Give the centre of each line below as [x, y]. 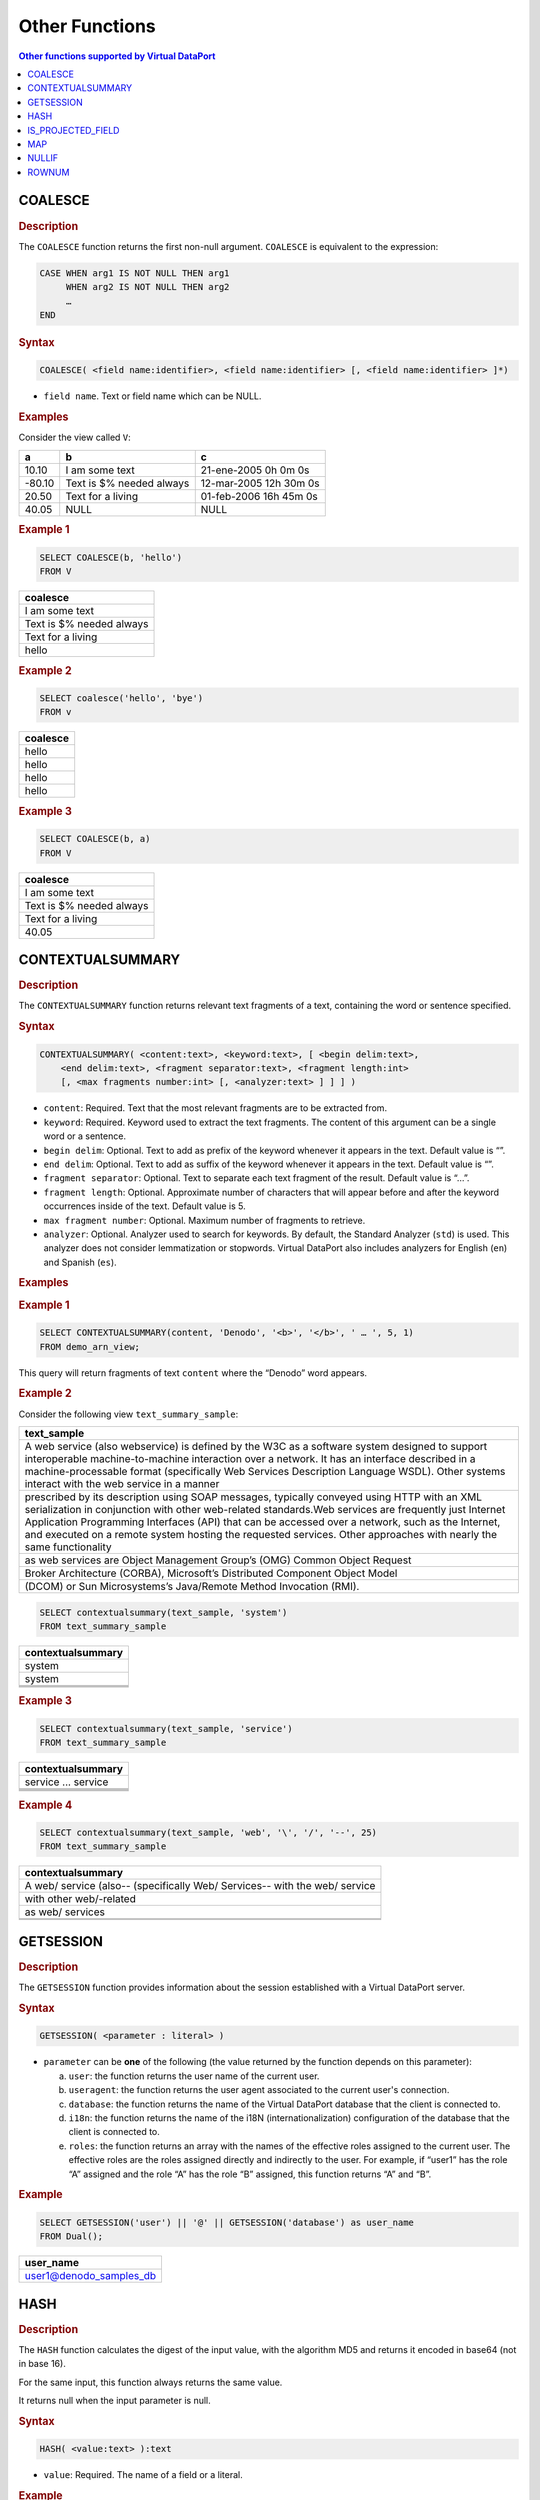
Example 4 [45, 1805]
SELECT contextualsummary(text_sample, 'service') [166, 1728]
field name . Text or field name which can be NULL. [152, 396]
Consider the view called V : [75, 437]
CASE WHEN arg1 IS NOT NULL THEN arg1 [134, 273]
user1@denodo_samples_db [90, 2276]
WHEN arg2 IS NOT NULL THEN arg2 [147, 287]
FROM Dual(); [71, 2236]
